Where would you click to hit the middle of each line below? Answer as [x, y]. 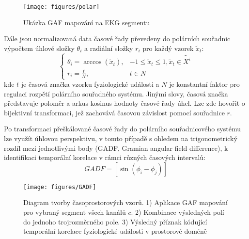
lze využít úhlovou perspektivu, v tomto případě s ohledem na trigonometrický [121, 138]
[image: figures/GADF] [60, 187]
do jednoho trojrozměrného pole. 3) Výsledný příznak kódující [115, 221]
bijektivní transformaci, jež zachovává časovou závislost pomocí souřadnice [114, 112]
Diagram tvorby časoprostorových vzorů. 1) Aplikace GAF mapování [126, 202]
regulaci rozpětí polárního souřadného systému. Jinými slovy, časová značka [116, 93]
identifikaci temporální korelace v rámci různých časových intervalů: [105, 157]
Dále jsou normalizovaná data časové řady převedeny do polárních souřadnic [117, 39]
